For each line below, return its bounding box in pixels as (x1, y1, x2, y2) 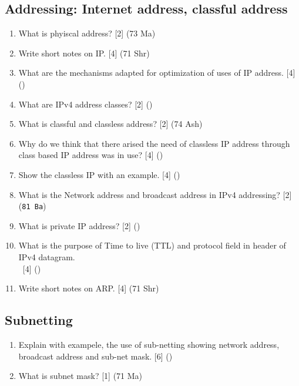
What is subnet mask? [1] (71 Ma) (18, 370, 143, 382)
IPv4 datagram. (18, 250, 75, 263)
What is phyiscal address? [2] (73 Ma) (18, 27, 156, 39)
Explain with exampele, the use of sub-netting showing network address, (18, 338, 280, 350)
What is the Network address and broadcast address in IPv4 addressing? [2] (18, 188, 292, 200)
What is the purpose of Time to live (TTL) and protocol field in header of (18, 239, 286, 251)
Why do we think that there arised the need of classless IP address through (18, 137, 290, 149)
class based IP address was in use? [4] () (18, 149, 163, 161)
